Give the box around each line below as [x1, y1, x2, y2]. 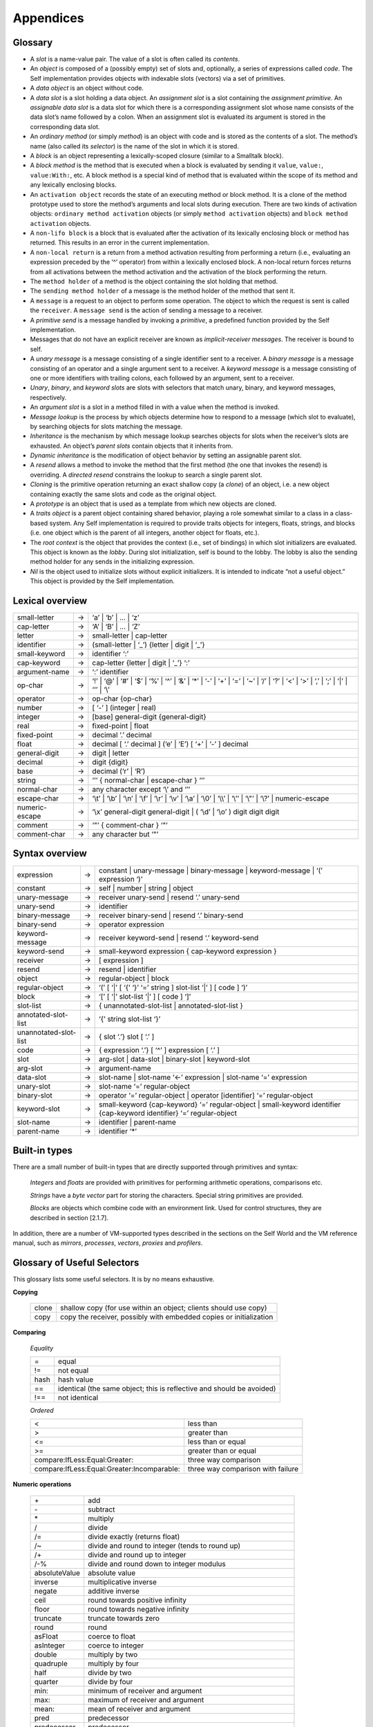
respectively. [30, 393, 67, 401]
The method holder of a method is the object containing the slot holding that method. [30, 277, 278, 286]
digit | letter [92, 748, 130, 758]
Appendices [12, 10, 84, 26]
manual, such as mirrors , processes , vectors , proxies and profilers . [12, 1239, 203, 1247]
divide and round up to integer [87, 1549, 186, 1559]
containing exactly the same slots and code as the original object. [30, 490, 217, 498]
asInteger [34, 1641, 66, 1650]
